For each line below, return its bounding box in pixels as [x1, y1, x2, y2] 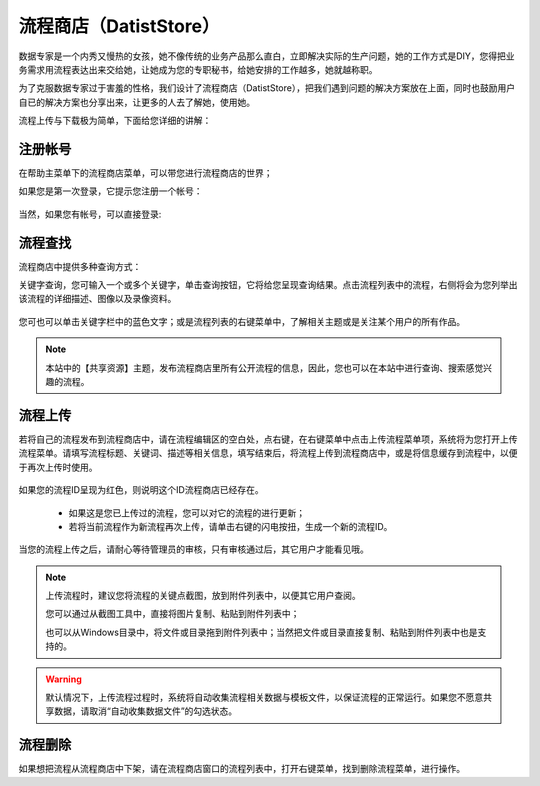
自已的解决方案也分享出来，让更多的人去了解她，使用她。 [18, 96, 255, 108]
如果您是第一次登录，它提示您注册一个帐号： [18, 185, 203, 197]
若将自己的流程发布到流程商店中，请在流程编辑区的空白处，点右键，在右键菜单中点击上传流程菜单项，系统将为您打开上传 [18, 433, 518, 445]
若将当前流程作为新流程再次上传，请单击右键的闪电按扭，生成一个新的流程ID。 [68, 520, 393, 532]
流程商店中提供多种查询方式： [18, 260, 142, 272]
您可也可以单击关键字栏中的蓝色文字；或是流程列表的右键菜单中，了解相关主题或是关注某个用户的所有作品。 [18, 315, 465, 327]
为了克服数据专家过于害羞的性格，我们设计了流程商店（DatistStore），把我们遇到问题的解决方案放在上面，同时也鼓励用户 [18, 82, 515, 94]
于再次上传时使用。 [18, 461, 98, 473]
